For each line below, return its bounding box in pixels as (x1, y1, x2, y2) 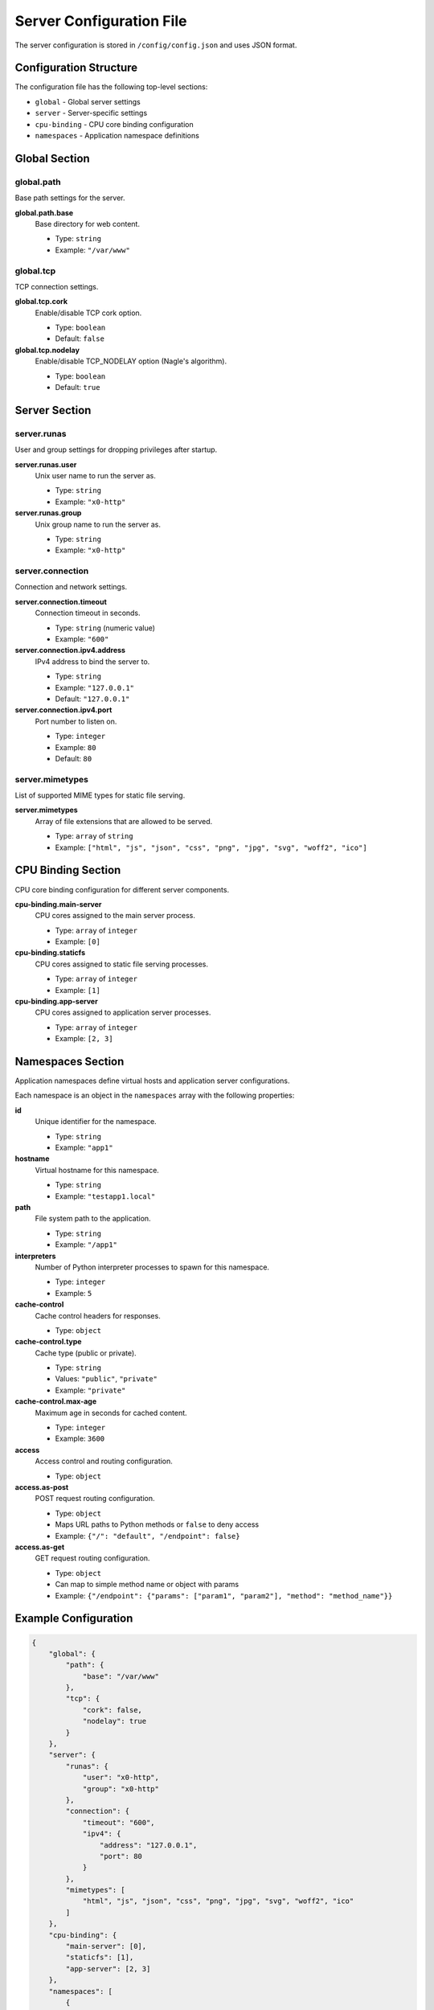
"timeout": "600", (82, 1818, 156, 1827)
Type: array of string (55, 831, 133, 841)
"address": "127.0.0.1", (99, 1840, 198, 1849)
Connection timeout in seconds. (35, 608, 141, 618)
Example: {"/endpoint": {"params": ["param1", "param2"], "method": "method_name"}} (55, 1590, 393, 1600)
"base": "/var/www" (82, 1672, 160, 1680)
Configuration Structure (14, 61, 138, 75)
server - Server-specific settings (35, 109, 148, 118)
